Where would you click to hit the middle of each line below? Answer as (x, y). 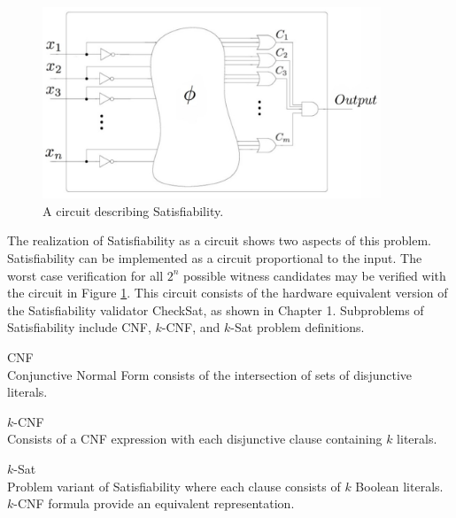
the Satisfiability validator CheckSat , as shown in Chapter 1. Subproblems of (216, 309)
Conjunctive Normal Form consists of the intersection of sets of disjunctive (210, 374)
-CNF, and (191, 327)
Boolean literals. (399, 486)
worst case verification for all (85, 275)
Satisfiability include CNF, (79, 327)
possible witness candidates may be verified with (315, 275)
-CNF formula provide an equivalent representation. (154, 503)
